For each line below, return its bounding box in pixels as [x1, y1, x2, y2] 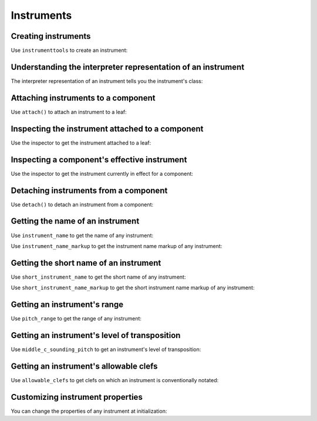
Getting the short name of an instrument [11, 258, 161, 268]
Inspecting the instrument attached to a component [11, 123, 204, 133]
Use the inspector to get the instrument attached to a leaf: [11, 139, 151, 146]
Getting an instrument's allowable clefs [11, 361, 158, 371]
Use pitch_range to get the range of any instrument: [11, 315, 142, 322]
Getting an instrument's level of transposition [11, 330, 181, 340]
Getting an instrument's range [11, 300, 123, 309]
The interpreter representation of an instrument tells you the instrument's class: [11, 77, 203, 85]
